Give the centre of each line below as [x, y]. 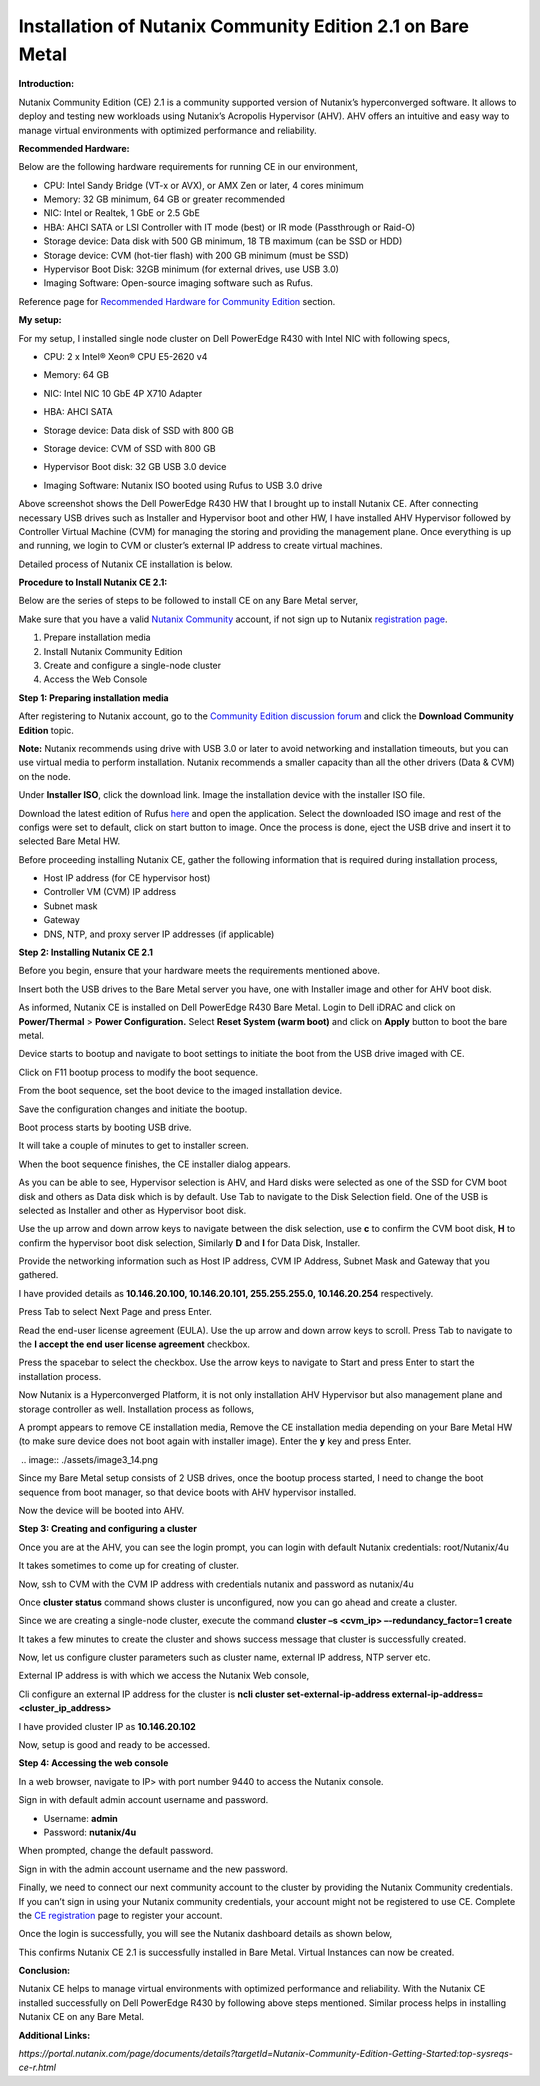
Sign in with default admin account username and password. [143, 1800]
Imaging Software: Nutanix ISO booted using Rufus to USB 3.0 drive [183, 485]
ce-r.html [37, 2067]
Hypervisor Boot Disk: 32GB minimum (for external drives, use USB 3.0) [191, 269]
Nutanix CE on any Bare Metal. [81, 2017]
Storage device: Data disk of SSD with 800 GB [138, 430]
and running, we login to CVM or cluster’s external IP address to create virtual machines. [200, 546]
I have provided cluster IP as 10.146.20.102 [107, 1726]
